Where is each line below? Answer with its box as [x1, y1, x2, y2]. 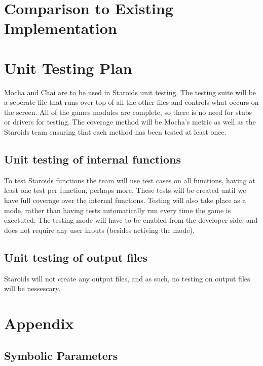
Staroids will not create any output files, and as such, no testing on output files [4, 273, 250, 283]
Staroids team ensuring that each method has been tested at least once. [4, 127, 227, 137]
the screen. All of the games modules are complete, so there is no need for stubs [4, 106, 252, 117]
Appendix [4, 313, 74, 333]
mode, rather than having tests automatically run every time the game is [4, 205, 231, 215]
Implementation [4, 18, 117, 38]
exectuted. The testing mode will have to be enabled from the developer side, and [4, 215, 258, 225]
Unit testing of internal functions [4, 151, 181, 167]
